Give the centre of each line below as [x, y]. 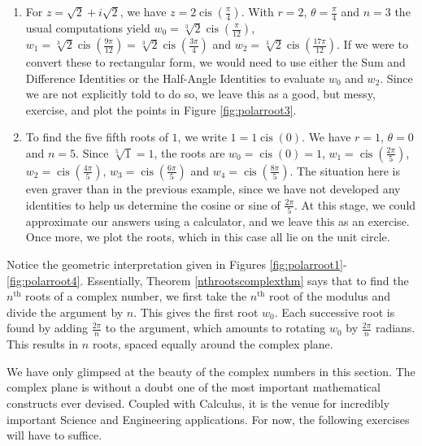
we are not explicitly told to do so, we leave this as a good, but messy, [200, 94]
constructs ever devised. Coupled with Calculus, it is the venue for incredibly [198, 403]
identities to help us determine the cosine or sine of [153, 204]
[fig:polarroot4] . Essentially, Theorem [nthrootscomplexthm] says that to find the [208, 280]
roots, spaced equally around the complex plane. [213, 344]
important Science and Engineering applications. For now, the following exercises [208, 419]
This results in [43, 344]
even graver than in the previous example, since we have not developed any [213, 188]
